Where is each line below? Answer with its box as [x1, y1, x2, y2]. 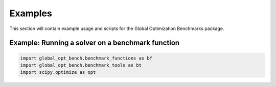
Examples [9, 8, 52, 19]
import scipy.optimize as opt [20, 69, 96, 75]
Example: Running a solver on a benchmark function [9, 39, 180, 47]
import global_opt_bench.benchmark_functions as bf [20, 55, 153, 61]
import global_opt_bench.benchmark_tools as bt [20, 62, 142, 68]
